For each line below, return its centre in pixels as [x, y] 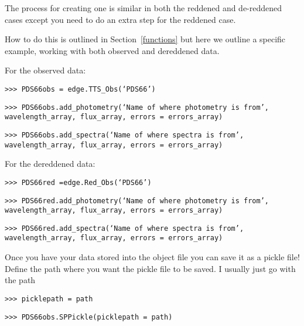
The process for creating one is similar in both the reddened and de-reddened [144, 8]
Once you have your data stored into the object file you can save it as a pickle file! [152, 257]
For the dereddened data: [50, 164]
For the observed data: [45, 70]
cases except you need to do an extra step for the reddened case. [120, 19]
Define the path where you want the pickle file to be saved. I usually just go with [150, 268]
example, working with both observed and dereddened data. [112, 50]
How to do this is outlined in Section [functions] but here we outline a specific [145, 39]
